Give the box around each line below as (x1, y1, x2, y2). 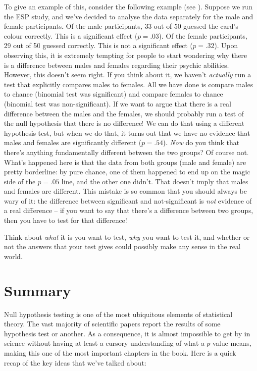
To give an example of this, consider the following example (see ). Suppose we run (4, 1, 253, 11)
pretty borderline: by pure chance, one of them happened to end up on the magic (4, 166, 251, 177)
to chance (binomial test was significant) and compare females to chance (4, 89, 223, 99)
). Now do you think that (163, 137, 240, 148)
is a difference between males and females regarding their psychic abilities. (4, 59, 229, 70)
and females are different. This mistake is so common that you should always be (4, 186, 247, 196)
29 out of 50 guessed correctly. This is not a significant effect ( (4, 40, 193, 51)
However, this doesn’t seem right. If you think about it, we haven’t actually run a (4, 69, 252, 80)
